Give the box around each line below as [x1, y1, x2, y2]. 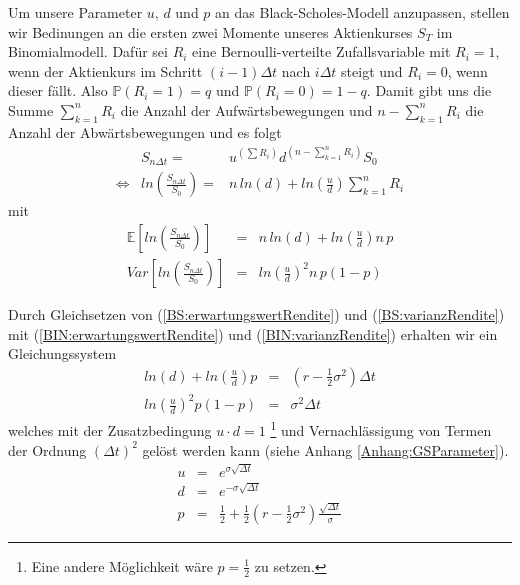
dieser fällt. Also [8, 80, 108, 101]
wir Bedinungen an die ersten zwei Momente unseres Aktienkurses [8, 21, 413, 42]
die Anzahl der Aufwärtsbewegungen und [120, 99, 373, 120]
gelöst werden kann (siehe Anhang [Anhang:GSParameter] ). [142, 439, 509, 460]
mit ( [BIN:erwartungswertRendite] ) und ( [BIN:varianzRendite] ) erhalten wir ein [8, 323, 498, 344]
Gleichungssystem [8, 343, 117, 364]
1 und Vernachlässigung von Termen [270, 417, 492, 441]
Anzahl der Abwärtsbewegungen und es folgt [8, 121, 282, 142]
